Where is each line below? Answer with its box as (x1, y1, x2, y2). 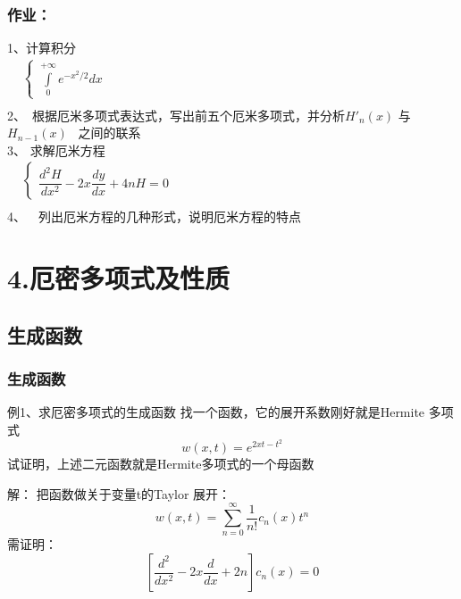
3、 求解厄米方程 (7, 140, 105, 159)
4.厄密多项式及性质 (7, 260, 230, 296)
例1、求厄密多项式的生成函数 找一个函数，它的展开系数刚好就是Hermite (7, 403, 425, 421)
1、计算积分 (7, 38, 76, 57)
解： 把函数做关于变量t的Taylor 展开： (7, 484, 231, 503)
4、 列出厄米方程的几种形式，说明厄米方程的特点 (7, 207, 301, 226)
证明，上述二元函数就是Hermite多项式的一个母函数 (19, 454, 314, 473)
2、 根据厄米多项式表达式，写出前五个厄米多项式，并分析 (7, 105, 345, 124)
